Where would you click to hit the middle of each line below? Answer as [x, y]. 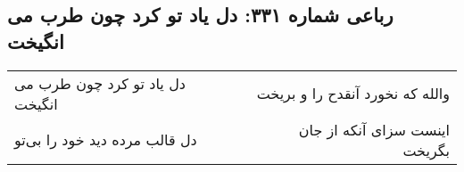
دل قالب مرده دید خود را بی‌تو [106, 140]
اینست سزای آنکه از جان [374, 129]
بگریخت [426, 150]
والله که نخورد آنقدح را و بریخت [353, 94]
